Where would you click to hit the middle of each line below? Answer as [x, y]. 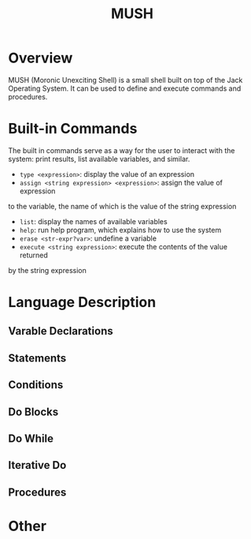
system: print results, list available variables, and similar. [99, 159]
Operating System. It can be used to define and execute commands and [125, 88]
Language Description [82, 303]
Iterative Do [37, 465]
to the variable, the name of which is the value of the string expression [122, 206]
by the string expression [47, 270]
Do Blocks [33, 412]
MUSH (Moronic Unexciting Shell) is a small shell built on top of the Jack [125, 80]
